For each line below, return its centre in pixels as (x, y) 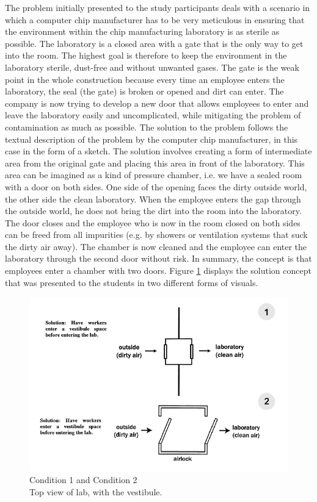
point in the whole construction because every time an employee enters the (145, 79)
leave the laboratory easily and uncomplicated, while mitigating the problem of (153, 115)
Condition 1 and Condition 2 (83, 480)
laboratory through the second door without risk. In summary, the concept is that (158, 258)
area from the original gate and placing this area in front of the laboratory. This (155, 163)
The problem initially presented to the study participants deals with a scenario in (158, 7)
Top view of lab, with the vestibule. (96, 491)
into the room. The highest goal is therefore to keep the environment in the (146, 55)
